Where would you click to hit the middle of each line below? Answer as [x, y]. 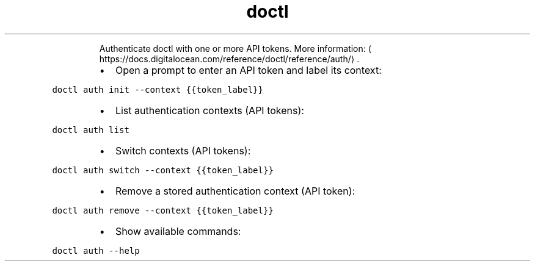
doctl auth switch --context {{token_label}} [163, 170]
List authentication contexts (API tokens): [209, 110]
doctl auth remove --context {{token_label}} [163, 210]
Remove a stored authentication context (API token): [235, 191]
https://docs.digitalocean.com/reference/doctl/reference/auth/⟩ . [229, 59]
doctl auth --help [96, 250]
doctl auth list [91, 130]
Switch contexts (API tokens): [183, 150]
